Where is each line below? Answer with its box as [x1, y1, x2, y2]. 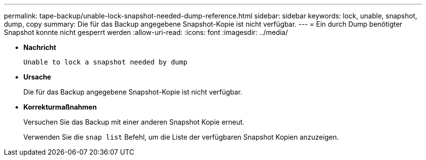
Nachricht [23, 43, 56, 51]
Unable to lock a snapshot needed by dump [23, 58, 188, 66]
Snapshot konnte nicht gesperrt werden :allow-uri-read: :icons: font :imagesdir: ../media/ [4, 28, 288, 36]
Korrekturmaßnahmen [23, 103, 97, 111]
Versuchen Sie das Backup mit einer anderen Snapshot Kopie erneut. [23, 118, 245, 126]
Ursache [23, 73, 52, 81]
